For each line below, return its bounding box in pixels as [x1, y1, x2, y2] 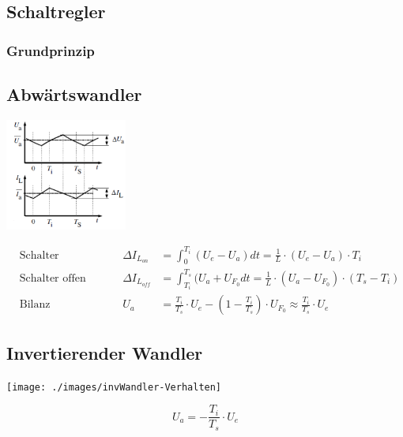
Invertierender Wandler [6, 340, 203, 364]
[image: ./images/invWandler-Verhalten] [6, 381, 222, 393]
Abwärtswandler [6, 82, 142, 106]
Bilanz [19, 299, 51, 311]
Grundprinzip [6, 40, 95, 60]
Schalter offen [19, 272, 86, 284]
